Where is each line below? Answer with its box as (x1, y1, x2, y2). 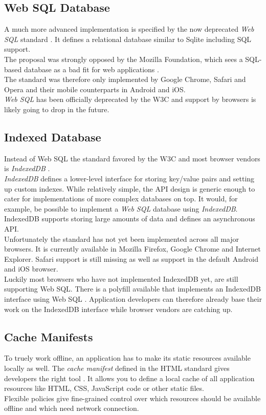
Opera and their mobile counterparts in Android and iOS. (4, 84, 186, 94)
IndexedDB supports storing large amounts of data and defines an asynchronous (4, 213, 255, 224)
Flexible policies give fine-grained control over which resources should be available (4, 392, 261, 403)
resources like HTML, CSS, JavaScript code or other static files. (4, 383, 204, 393)
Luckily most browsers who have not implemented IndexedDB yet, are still (4, 273, 238, 284)
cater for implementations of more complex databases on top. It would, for (4, 193, 238, 204)
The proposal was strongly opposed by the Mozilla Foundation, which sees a (4, 53, 243, 64)
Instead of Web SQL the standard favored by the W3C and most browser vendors (4, 153, 260, 163)
